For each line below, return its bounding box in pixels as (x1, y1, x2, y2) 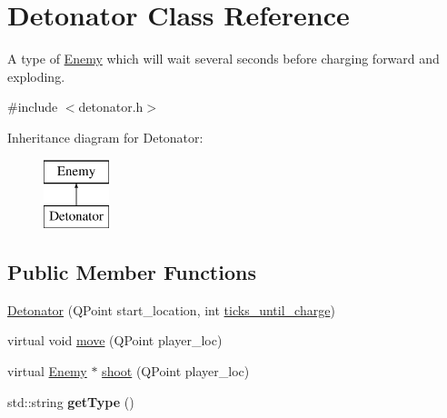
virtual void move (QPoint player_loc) (7, 331, 223, 350)
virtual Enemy (7, 362, 87, 381)
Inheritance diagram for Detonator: (7, 127, 204, 146)
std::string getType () (7, 392, 134, 411)
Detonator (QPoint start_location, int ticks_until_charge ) (7, 300, 335, 319)
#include (7, 97, 58, 116)
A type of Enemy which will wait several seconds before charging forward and (7, 49, 440, 68)
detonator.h (78, 97, 144, 116)
